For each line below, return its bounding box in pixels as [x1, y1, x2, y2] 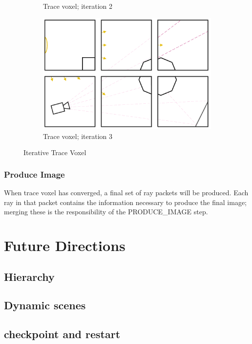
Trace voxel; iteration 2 [43, 1, 113, 11]
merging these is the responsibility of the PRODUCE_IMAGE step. [4, 206, 208, 217]
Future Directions [4, 235, 126, 255]
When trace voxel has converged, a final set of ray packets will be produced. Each [4, 187, 249, 198]
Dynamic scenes [4, 298, 86, 313]
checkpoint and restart [4, 326, 121, 342]
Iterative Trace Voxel [23, 147, 86, 158]
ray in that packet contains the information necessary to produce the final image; [4, 197, 247, 207]
